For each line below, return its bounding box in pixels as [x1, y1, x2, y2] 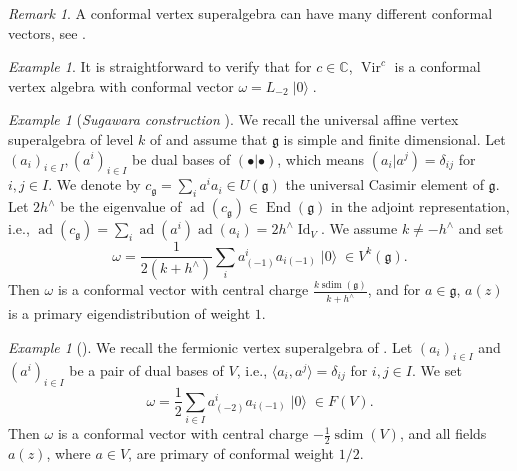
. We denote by [48, 174, 141, 195]
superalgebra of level [8, 128, 134, 149]
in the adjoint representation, [331, 196, 510, 217]
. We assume [320, 218, 398, 239]
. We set [411, 359, 462, 380]
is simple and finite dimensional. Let [283, 128, 506, 149]
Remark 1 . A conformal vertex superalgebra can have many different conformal [8, 3, 493, 23]
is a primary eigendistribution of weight [8, 303, 251, 324]
